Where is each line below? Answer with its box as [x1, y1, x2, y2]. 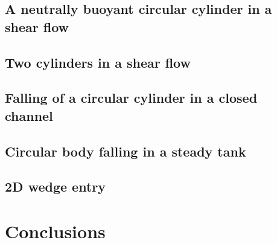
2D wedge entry [5, 177, 106, 196]
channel [5, 106, 53, 125]
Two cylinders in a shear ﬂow [5, 53, 191, 71]
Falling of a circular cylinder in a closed [5, 88, 258, 107]
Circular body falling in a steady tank [5, 141, 246, 160]
